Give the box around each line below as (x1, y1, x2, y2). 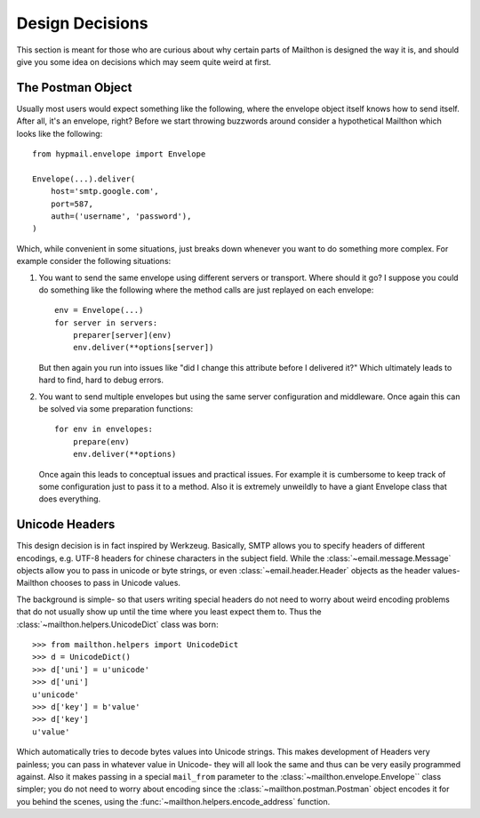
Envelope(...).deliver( (32, 173, 136, 184)
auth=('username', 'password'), (50, 211, 192, 221)
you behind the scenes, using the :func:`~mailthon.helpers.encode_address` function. (16, 796, 331, 806)
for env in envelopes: (54, 424, 154, 435)
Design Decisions (16, 13, 148, 33)
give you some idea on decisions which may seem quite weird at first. (16, 56, 271, 67)
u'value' (32, 726, 70, 737)
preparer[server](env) (72, 330, 172, 341)
